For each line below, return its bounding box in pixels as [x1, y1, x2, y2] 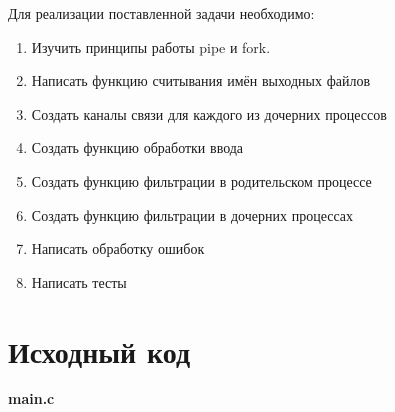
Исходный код [8, 330, 191, 371]
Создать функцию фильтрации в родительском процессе [31, 170, 372, 191]
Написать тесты [31, 271, 127, 292]
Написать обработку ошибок [31, 238, 205, 259]
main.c [8, 388, 55, 409]
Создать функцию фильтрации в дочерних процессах [31, 204, 354, 225]
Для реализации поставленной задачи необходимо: [8, 3, 315, 23]
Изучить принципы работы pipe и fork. [31, 36, 271, 57]
